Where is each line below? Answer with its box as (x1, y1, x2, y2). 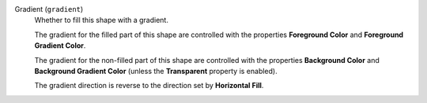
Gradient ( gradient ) (14, 5, 84, 13)
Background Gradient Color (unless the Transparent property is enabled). (34, 66, 278, 75)
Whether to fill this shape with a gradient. (34, 16, 169, 25)
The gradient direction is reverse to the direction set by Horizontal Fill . (34, 81, 264, 90)
